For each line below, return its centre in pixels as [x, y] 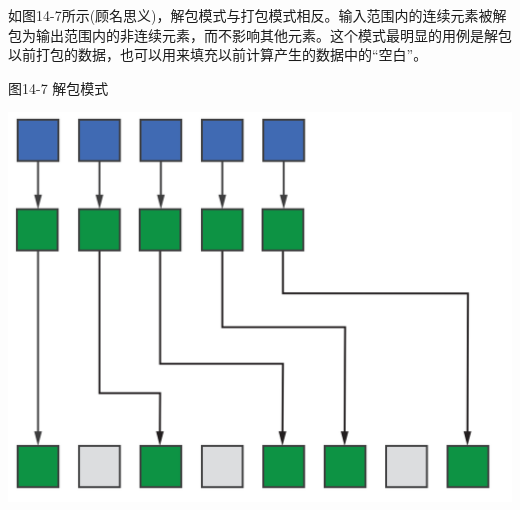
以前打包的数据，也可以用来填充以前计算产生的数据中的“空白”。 [218, 54]
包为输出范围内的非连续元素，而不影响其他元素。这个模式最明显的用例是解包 [260, 34]
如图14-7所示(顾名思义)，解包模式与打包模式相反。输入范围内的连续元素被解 [257, 15]
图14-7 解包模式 [58, 87]
